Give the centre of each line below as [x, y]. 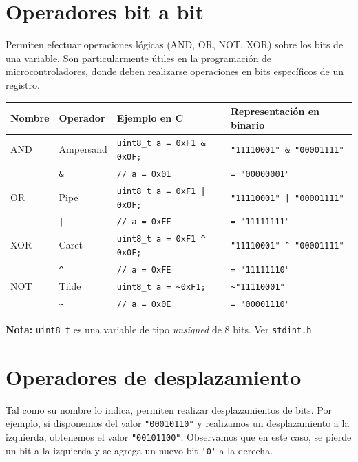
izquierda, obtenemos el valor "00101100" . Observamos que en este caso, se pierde [179, 436]
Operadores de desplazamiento [154, 376]
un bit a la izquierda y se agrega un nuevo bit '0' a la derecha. [139, 450]
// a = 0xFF [144, 222]
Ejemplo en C [150, 117]
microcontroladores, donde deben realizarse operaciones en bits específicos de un [175, 71]
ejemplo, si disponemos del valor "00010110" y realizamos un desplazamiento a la [178, 423]
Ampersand [83, 149]
